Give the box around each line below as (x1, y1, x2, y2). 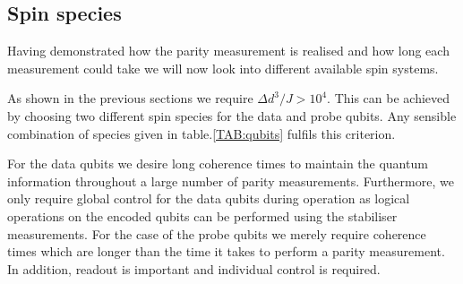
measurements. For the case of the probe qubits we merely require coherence (7, 224, 426, 243)
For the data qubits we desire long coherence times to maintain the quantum (7, 154, 428, 173)
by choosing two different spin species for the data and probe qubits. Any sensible (7, 106, 457, 125)
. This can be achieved (327, 89, 450, 108)
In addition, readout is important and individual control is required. (7, 259, 381, 278)
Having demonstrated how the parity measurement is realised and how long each (7, 41, 450, 60)
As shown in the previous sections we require (7, 89, 253, 108)
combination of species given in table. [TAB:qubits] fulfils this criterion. (7, 124, 396, 142)
